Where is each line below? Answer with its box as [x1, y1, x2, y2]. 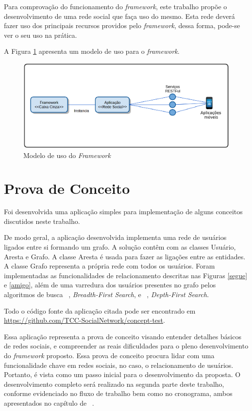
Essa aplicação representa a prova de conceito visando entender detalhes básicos [4, 331, 241, 341]
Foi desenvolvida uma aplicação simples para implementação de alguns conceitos [4, 206, 243, 217]
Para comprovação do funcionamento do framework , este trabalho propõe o [4, 1, 227, 11]
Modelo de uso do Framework [23, 150, 111, 160]
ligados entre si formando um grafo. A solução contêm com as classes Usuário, [4, 242, 236, 252]
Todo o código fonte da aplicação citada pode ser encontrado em [4, 305, 196, 316]
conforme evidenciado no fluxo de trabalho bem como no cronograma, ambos [4, 388, 233, 398]
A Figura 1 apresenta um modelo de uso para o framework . [4, 46, 180, 56]
